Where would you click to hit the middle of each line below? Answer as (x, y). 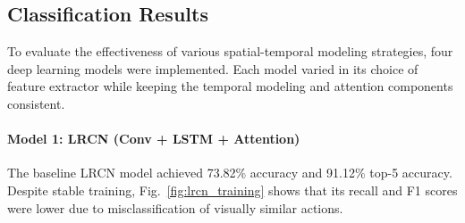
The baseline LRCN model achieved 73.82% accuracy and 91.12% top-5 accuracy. (230, 173)
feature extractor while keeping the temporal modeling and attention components (230, 86)
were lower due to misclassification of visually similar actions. (175, 207)
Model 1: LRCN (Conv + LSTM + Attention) (154, 139)
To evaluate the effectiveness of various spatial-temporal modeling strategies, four (230, 51)
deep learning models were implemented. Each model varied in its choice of (213, 68)
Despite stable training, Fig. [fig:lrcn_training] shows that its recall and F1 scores (232, 190)
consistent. (36, 103)
